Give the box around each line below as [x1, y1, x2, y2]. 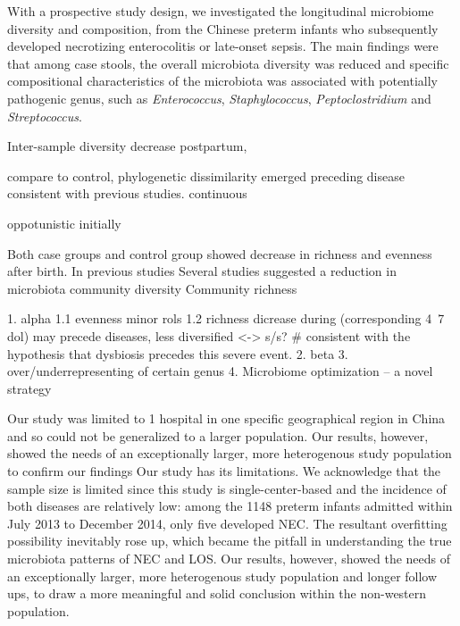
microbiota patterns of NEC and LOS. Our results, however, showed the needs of [7, 549, 451, 568]
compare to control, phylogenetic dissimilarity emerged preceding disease [7, 166, 405, 185]
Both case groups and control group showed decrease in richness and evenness [7, 244, 432, 263]
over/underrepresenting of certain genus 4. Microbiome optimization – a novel [7, 362, 433, 380]
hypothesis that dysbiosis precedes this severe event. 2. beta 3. [7, 344, 348, 363]
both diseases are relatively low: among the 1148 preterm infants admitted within [7, 497, 453, 515]
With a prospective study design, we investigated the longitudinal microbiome [7, 2, 434, 20]
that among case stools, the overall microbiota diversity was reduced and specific [7, 54, 449, 72]
